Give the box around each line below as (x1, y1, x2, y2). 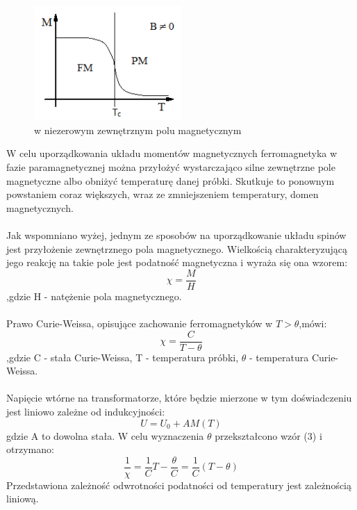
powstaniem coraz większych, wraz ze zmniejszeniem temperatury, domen (6, 187, 319, 201)
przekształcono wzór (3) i (215, 428, 322, 443)
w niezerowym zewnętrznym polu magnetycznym (34, 122, 242, 137)
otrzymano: (6, 442, 54, 456)
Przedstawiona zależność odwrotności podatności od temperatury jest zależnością (6, 477, 352, 492)
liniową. (6, 491, 39, 506)
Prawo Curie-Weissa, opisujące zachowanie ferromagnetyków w (6, 315, 273, 330)
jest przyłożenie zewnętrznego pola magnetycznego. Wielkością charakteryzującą (6, 241, 348, 256)
